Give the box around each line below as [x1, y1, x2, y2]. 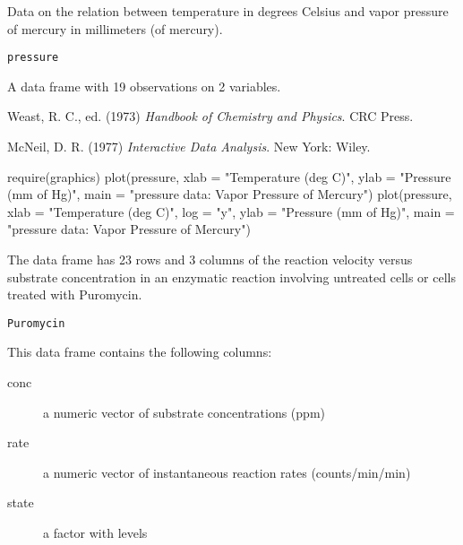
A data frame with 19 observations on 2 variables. [7, 76, 281, 95]
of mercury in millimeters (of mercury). [7, 19, 223, 38]
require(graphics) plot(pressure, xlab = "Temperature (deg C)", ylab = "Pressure [7, 167, 451, 186]
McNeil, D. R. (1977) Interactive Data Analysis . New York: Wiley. [7, 137, 371, 156]
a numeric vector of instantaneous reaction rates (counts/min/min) [43, 463, 411, 481]
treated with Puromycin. [7, 285, 142, 304]
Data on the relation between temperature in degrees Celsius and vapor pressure [7, 2, 449, 20]
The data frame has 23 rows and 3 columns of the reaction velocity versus [7, 250, 413, 268]
